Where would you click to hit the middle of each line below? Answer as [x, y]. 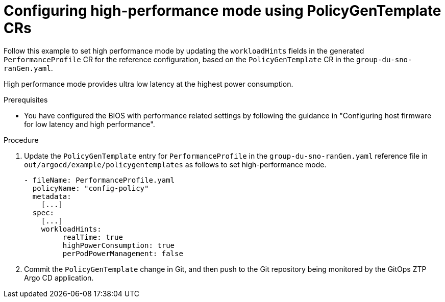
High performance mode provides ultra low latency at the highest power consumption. [149, 84]
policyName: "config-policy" [91, 188]
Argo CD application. [59, 278]
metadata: [52, 196]
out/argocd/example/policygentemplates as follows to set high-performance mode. [175, 164]
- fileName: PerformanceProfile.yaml [100, 180]
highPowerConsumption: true [119, 245]
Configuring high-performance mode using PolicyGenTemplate [222, 11]
